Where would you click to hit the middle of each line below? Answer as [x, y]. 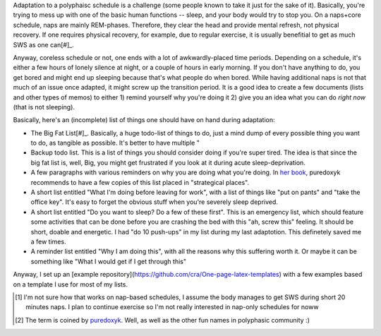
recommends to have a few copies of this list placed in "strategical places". [140, 182]
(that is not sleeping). [44, 107]
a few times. [48, 241]
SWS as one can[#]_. [43, 44]
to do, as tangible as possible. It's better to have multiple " [115, 143]
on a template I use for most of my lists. [71, 284]
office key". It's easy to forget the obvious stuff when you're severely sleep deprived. [155, 202]
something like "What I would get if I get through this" [109, 261]
